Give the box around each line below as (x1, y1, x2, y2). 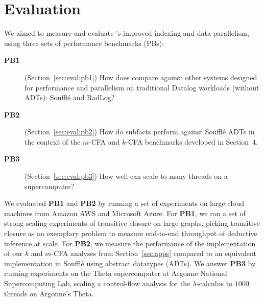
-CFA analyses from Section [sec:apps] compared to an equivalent (51, 248, 256, 259)
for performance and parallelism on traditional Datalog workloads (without (25, 82, 259, 92)
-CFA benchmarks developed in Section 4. (126, 136, 258, 147)
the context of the (25, 136, 81, 147)
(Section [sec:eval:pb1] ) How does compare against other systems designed (25, 72, 257, 82)
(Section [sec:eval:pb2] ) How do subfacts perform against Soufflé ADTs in (25, 126, 255, 137)
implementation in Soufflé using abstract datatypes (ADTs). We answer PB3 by (4, 258, 256, 268)
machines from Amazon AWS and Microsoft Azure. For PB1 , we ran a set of (4, 207, 246, 218)
